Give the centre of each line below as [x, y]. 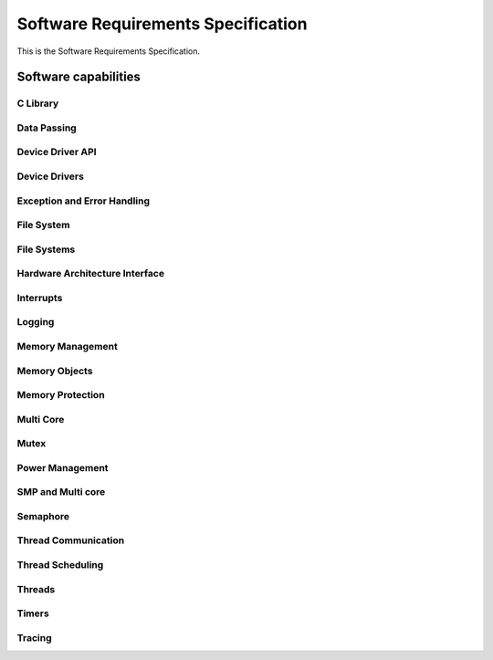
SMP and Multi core [61, 492]
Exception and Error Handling [84, 201]
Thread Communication [71, 540]
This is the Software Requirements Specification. [109, 51]
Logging [36, 322]
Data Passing [47, 128]
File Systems [46, 249]
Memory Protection [61, 395]
